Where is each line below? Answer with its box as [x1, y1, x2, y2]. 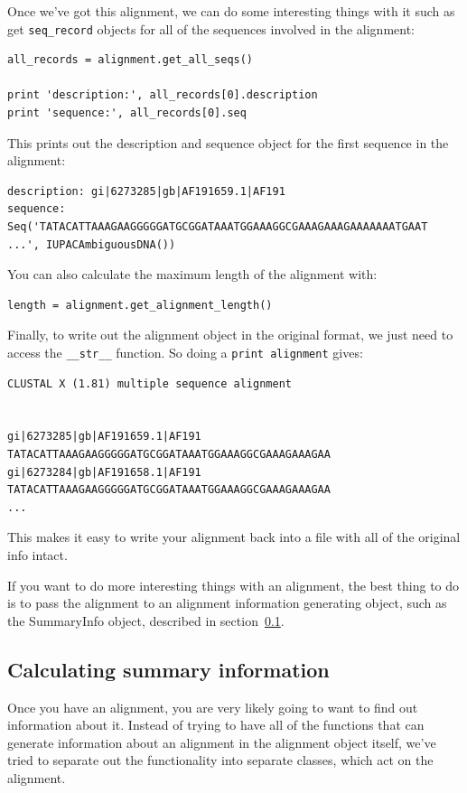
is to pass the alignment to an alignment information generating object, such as [7, 593, 447, 612]
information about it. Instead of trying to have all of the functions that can [7, 715, 425, 734]
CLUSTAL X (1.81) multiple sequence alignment [7, 377, 292, 390]
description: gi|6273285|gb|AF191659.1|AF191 [7, 184, 285, 198]
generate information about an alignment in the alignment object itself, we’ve [7, 732, 436, 751]
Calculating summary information [7, 655, 330, 683]
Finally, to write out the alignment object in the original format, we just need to [7, 325, 453, 344]
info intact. [7, 545, 68, 564]
